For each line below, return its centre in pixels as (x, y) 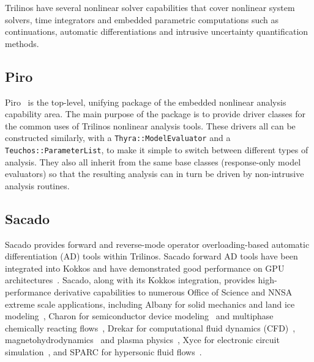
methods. (22, 43)
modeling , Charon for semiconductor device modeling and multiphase (139, 316)
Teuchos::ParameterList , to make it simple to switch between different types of (157, 150)
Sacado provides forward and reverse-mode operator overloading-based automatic (157, 244)
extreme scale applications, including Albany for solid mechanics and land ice (150, 304)
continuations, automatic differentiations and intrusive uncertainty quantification (157, 31)
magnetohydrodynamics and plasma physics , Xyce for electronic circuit (142, 340)
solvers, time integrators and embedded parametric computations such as (142, 19)
